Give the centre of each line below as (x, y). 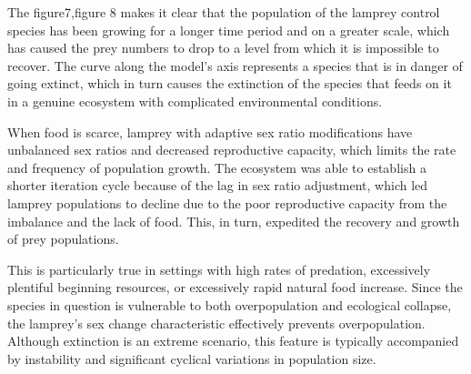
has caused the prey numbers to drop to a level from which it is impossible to (223, 48)
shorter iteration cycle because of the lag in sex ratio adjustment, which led (218, 185)
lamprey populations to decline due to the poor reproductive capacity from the (227, 202)
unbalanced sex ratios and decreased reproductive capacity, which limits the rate (232, 150)
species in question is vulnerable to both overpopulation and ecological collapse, (230, 304)
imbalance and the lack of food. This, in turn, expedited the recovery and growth (234, 221)
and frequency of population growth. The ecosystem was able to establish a (217, 167)
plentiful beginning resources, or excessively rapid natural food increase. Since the (235, 287)
